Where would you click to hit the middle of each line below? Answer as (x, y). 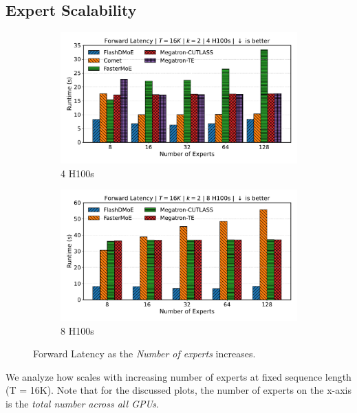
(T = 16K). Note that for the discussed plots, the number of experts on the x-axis (179, 390)
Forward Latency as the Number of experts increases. (144, 354)
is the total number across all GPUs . (82, 403)
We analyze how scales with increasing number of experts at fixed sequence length (178, 376)
